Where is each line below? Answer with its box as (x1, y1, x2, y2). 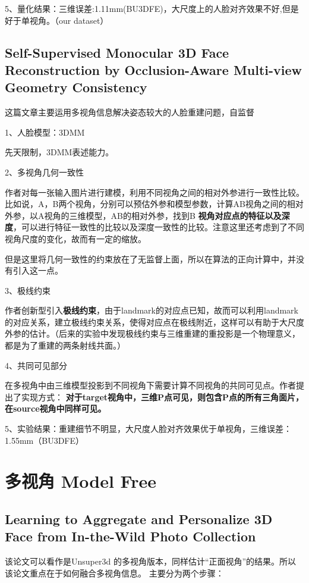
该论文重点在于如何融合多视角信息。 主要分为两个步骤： (5, 566, 224, 579)
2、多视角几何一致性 (5, 165, 84, 178)
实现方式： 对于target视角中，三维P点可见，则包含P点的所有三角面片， (21, 390, 304, 403)
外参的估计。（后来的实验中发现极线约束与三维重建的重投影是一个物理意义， (5, 327, 300, 340)
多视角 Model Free (5, 469, 156, 493)
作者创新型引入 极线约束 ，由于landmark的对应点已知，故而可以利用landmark (5, 304, 299, 316)
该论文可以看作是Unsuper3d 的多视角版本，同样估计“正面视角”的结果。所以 (5, 555, 297, 568)
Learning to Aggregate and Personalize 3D (5, 510, 273, 528)
